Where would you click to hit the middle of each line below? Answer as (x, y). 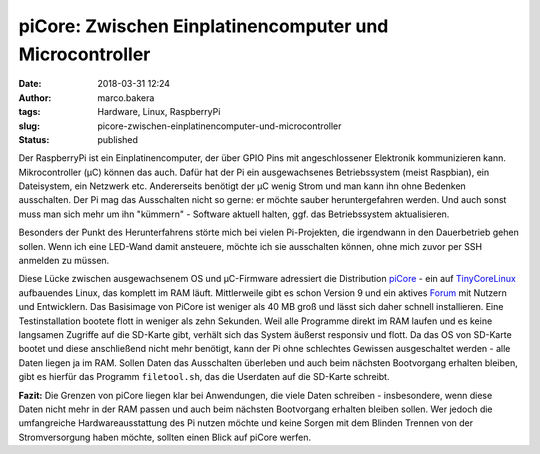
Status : (34, 139)
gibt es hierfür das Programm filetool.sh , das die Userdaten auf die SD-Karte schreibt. (204, 377)
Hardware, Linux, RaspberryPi (159, 112)
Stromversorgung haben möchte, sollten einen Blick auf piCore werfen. (165, 437)
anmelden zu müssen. (64, 261)
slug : (29, 126)
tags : (29, 112)
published (118, 139)
